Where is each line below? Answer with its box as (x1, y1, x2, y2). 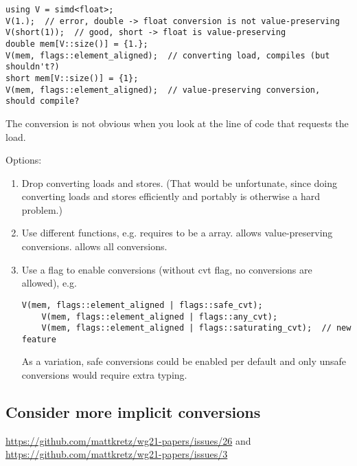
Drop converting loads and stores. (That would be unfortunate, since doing (21, 175, 337, 190)
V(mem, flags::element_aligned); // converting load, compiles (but (5, 50, 330, 60)
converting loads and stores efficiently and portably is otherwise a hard (21, 189, 320, 203)
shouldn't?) (5, 62, 60, 72)
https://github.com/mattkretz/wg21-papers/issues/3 (5, 447, 228, 461)
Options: (5, 153, 42, 167)
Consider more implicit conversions (5, 401, 261, 423)
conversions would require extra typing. (21, 368, 187, 382)
